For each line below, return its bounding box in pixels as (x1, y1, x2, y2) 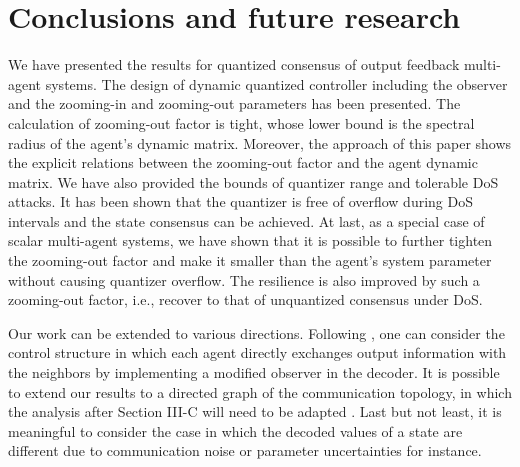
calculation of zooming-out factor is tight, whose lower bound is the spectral (8, 112, 475, 133)
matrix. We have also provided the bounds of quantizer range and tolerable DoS (8, 171, 499, 192)
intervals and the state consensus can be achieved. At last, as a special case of (8, 210, 485, 231)
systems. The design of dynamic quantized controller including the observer (45, 73, 508, 94)
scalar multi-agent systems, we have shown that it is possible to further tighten (8, 230, 493, 251)
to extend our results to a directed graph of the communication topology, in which (8, 381, 512, 402)
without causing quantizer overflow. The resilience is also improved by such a (8, 269, 480, 290)
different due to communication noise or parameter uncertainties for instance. (8, 440, 482, 461)
